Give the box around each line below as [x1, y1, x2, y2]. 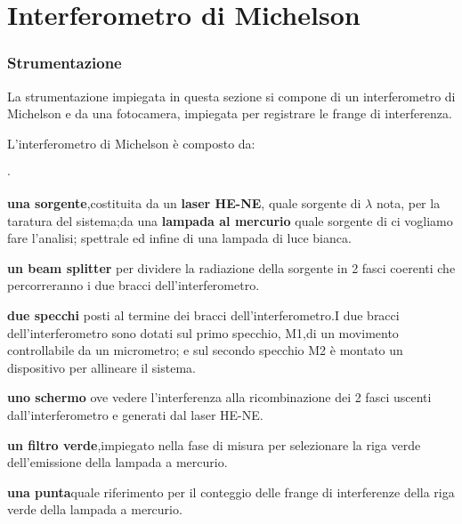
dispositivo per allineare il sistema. [7, 358, 196, 376]
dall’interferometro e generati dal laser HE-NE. [7, 405, 263, 423]
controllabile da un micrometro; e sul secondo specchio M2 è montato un [7, 341, 403, 359]
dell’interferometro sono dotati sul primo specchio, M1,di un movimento [7, 323, 399, 342]
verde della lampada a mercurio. [7, 500, 182, 519]
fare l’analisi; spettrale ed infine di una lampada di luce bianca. [7, 229, 352, 247]
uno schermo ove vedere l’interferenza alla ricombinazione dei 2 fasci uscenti [7, 388, 432, 407]
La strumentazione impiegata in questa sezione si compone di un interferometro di [7, 86, 456, 105]
